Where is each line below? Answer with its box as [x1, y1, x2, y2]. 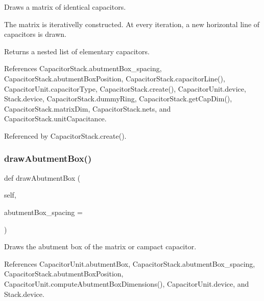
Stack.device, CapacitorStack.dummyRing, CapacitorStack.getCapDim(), [4, 93, 232, 104]
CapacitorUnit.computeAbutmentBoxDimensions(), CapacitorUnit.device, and [4, 278, 249, 289]
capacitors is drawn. [4, 29, 66, 39]
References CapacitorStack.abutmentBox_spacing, [4, 63, 162, 74]
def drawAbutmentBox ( [4, 172, 81, 183]
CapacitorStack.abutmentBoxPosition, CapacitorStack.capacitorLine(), [4, 73, 225, 83]
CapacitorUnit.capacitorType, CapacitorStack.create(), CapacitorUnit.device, [4, 83, 246, 94]
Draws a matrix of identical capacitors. [4, 2, 126, 12]
